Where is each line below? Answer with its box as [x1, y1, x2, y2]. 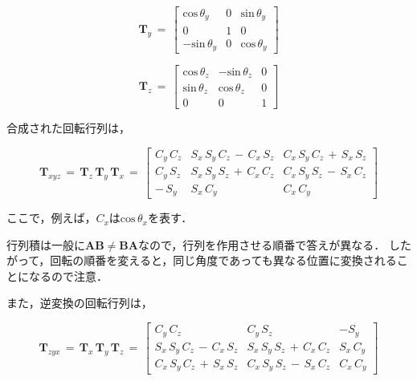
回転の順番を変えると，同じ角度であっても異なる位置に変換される [50, 252, 397, 269]
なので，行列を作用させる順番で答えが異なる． [137, 236, 386, 253]
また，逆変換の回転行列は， [6, 294, 153, 311]
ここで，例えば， [6, 209, 96, 226]
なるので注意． [28, 267, 108, 284]
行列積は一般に [6, 236, 85, 253]
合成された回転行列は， [6, 120, 130, 136]
